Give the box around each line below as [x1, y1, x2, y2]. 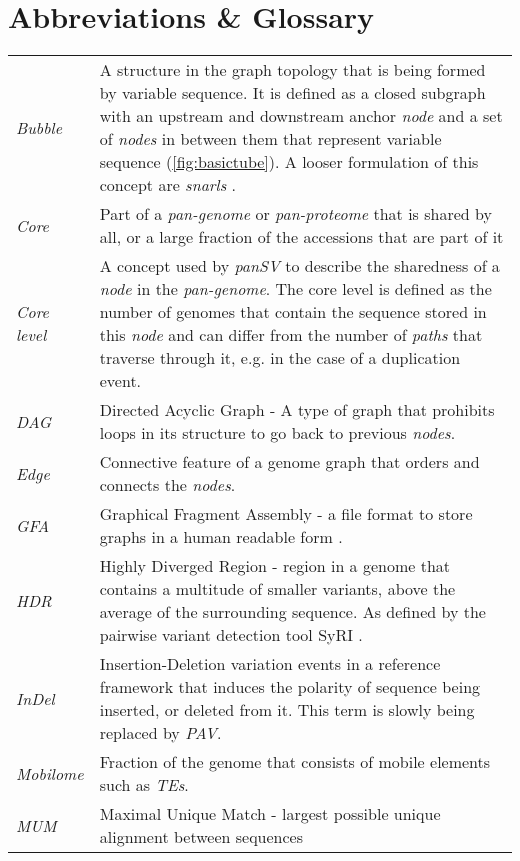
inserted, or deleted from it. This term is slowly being [99, 698, 475, 722]
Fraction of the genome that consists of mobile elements [99, 750, 491, 774]
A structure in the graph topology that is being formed [99, 58, 486, 82]
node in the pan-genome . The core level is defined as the [99, 277, 492, 301]
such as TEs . [99, 773, 189, 797]
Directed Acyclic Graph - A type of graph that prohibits [99, 398, 495, 422]
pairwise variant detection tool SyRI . [99, 623, 363, 647]
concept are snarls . [99, 173, 236, 197]
